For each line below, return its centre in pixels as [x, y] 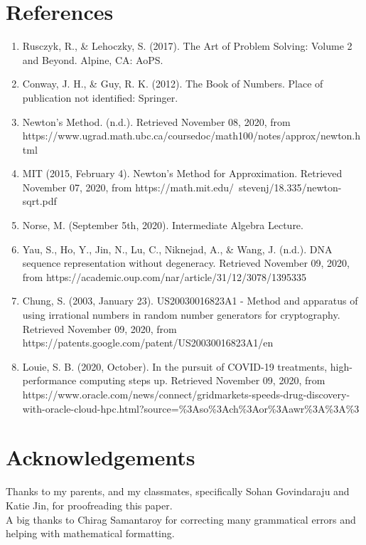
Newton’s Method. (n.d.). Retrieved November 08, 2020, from [156, 121]
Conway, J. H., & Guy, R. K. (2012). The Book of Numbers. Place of [173, 84]
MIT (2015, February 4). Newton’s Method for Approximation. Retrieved [182, 173]
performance [49, 380]
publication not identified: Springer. [100, 97]
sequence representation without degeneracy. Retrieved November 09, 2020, [186, 263]
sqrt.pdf [39, 201]
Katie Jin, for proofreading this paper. [89, 505]
